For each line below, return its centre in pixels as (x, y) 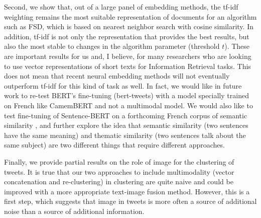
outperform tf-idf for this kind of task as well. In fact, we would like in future (123, 85)
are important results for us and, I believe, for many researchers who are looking (128, 56)
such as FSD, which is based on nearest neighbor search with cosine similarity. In (129, 26)
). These (237, 46)
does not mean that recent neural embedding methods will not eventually (117, 76)
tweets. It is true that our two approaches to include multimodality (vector (119, 171)
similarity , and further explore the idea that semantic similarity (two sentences (126, 125)
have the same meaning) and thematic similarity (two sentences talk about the (125, 135)
